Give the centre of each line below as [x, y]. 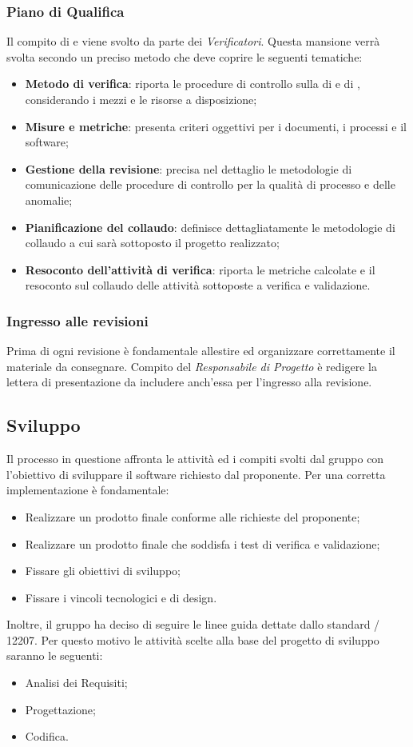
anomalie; [49, 200]
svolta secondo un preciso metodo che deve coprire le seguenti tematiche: [185, 56]
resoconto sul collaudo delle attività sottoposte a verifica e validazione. [198, 285]
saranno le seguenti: [55, 655]
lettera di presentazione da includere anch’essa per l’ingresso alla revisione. [189, 382]
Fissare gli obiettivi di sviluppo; [103, 571]
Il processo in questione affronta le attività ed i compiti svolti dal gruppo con [195, 459]
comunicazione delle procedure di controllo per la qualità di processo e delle [210, 184]
